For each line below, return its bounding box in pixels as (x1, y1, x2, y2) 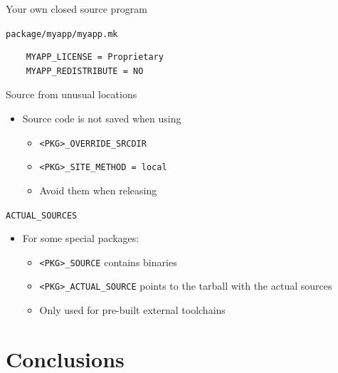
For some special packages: (22, 231, 139, 246)
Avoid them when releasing (39, 182, 157, 197)
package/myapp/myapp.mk (6, 28, 118, 39)
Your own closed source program (6, 1, 148, 16)
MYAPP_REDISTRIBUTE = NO (26, 65, 144, 76)
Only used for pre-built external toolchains (39, 303, 226, 317)
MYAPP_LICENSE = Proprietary (26, 52, 164, 63)
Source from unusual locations (6, 87, 137, 102)
